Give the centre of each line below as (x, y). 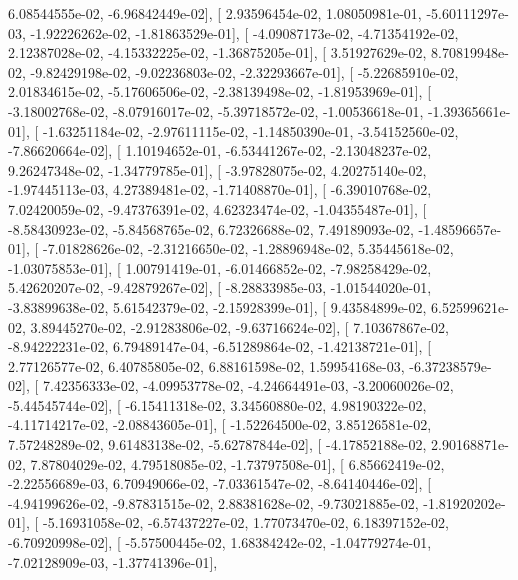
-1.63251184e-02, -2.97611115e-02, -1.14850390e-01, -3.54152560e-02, (250, 130)
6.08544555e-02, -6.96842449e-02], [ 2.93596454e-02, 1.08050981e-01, (215, 13)
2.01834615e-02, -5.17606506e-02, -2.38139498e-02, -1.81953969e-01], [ (220, 91)
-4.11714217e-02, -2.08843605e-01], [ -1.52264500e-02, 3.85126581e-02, (220, 424)
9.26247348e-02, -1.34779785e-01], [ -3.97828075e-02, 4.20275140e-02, (217, 169)
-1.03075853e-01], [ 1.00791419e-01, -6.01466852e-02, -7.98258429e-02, (220, 267)
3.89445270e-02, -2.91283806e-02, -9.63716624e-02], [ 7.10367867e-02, (239, 326)
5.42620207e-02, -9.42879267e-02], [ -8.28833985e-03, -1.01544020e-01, (220, 287)
